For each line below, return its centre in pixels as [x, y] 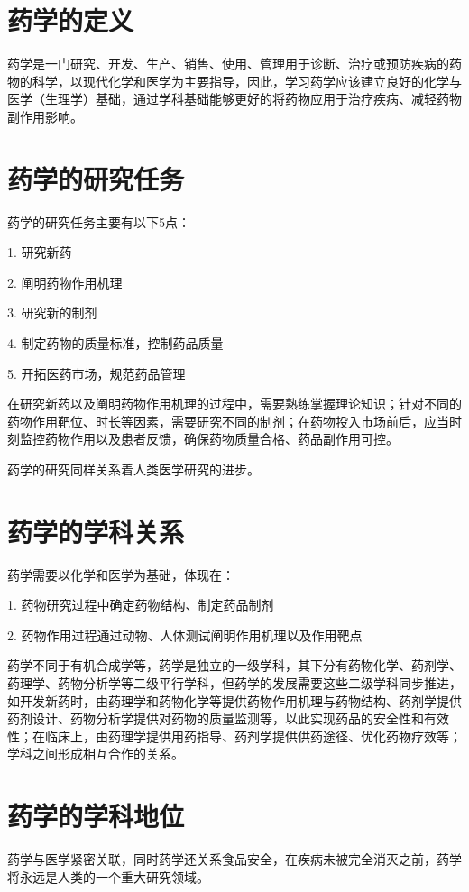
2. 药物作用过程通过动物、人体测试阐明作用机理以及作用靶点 [185, 635]
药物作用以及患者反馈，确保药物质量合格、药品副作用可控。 [221, 439]
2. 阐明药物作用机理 [65, 282]
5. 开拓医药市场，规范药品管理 [97, 373]
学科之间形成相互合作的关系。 [96, 754]
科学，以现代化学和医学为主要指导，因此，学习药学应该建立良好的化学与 [247, 81]
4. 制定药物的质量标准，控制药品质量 [115, 343]
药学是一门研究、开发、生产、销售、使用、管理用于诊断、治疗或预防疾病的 [228, 64]
